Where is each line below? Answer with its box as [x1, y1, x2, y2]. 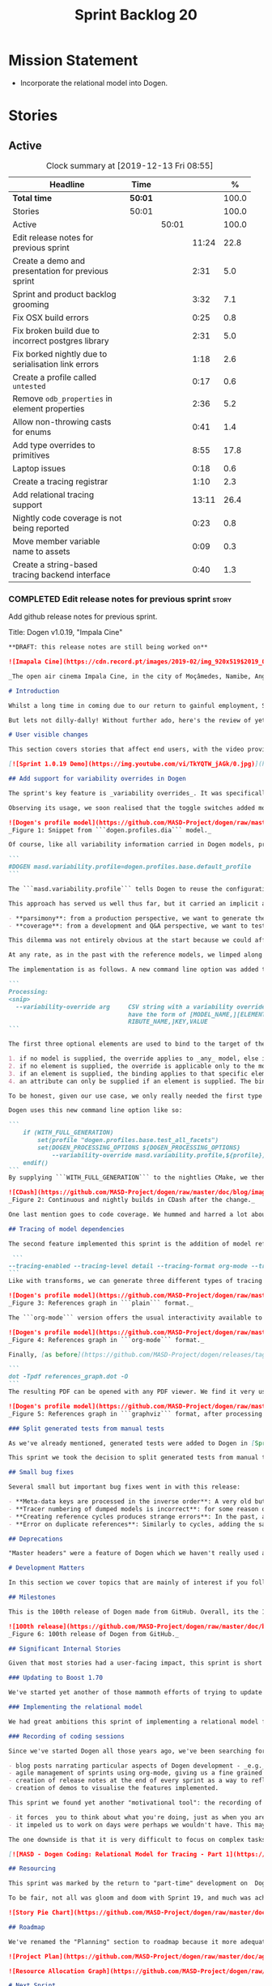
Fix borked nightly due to [12, 348, 108, 360]
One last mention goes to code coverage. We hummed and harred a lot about [8, 1211, 270, 1219]
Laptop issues [12, 462, 66, 474]
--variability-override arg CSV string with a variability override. [15, 1003, 270, 1011]
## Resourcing [8, 1865, 57, 1873]
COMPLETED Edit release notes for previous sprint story [8, 593, 232, 604]
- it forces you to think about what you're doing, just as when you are [8, 1813, 266, 1822]
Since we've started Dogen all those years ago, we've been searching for [8, 1747, 266, 1755]
